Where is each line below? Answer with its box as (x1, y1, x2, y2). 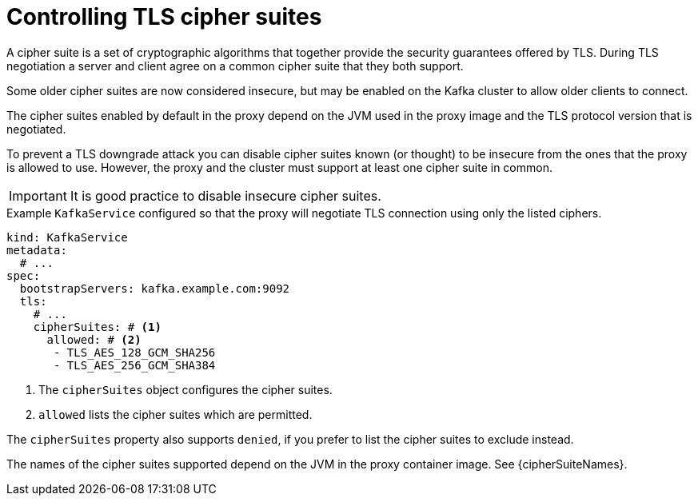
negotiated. (6, 122, 66, 136)
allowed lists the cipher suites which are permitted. (38, 407, 313, 421)
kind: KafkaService (6, 230, 128, 244)
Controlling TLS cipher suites (6, 3, 322, 30)
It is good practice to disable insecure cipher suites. (70, 187, 381, 204)
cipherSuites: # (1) (33, 320, 162, 333)
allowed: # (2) (46, 333, 142, 346)
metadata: (6, 243, 67, 257)
